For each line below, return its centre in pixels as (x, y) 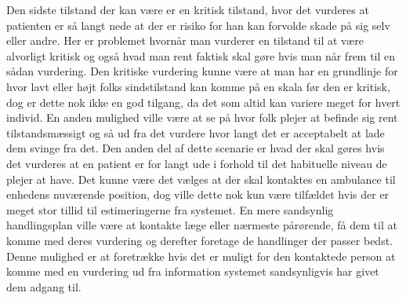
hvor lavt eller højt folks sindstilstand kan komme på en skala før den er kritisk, (198, 86)
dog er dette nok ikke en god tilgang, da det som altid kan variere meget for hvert (203, 102)
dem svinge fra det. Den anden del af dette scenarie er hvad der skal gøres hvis (196, 148)
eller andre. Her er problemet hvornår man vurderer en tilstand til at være (185, 40)
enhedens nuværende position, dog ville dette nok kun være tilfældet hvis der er (198, 194)
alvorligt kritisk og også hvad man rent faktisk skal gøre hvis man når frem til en (201, 55)
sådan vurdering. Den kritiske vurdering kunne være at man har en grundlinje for (202, 71)
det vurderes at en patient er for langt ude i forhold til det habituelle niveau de (197, 163)
